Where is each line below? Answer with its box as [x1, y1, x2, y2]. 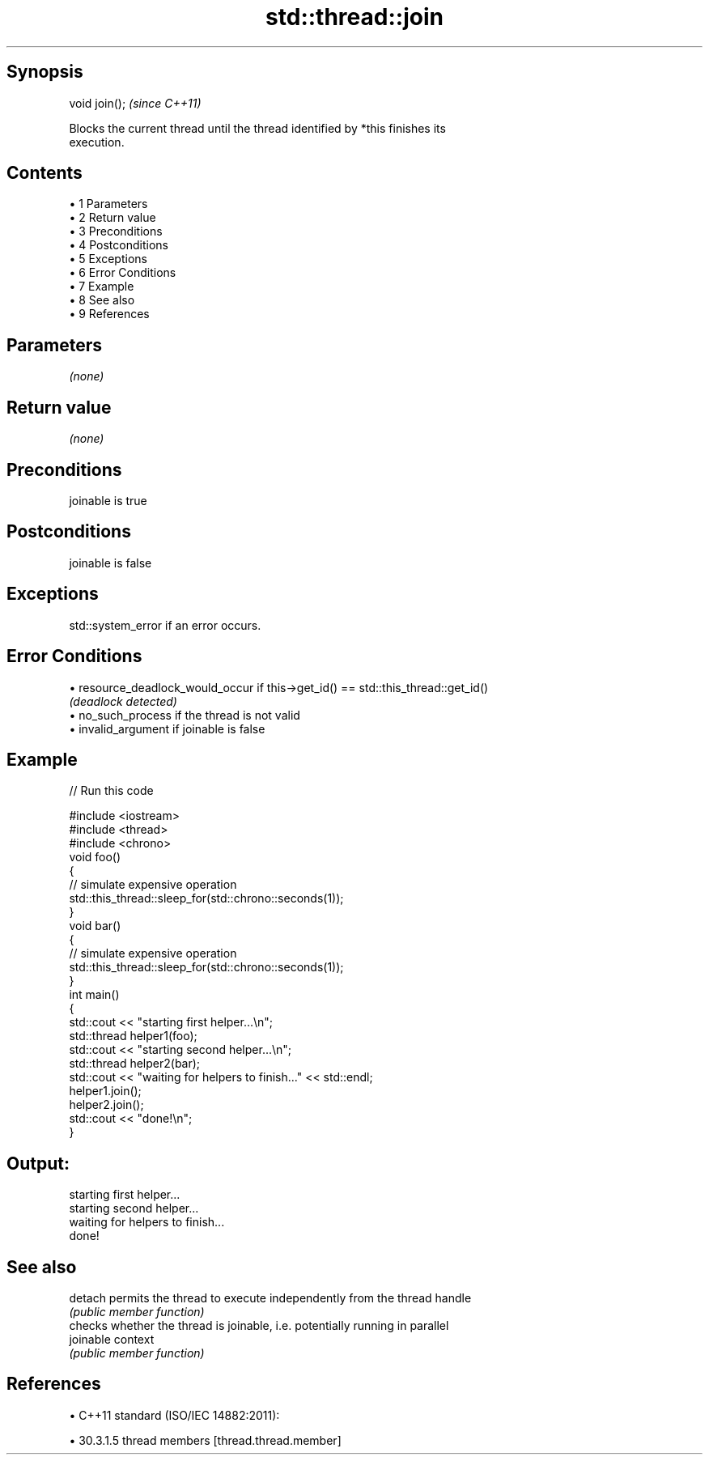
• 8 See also [69, 293, 135, 308]
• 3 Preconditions [69, 224, 163, 239]
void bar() [69, 919, 121, 933]
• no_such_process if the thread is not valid [69, 707, 300, 722]
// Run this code [69, 784, 154, 798]
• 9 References [69, 307, 150, 321]
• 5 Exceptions [69, 252, 147, 266]
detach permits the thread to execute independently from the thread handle [69, 1291, 472, 1306]
